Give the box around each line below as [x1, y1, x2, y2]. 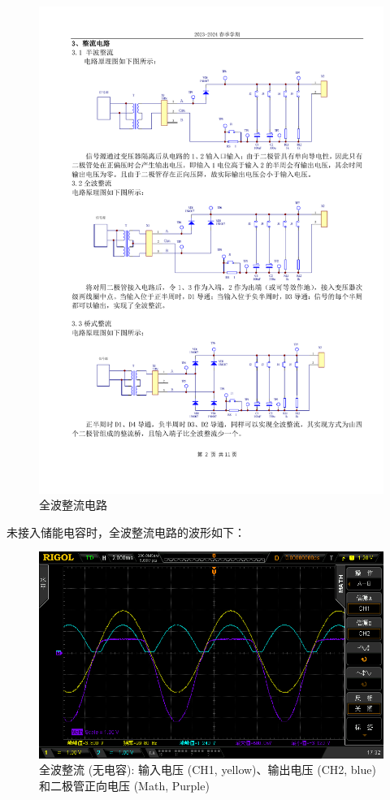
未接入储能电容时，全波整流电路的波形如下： [6, 523, 245, 540]
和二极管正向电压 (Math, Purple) [39, 777, 210, 794]
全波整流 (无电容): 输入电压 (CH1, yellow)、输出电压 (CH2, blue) [39, 761, 376, 778]
